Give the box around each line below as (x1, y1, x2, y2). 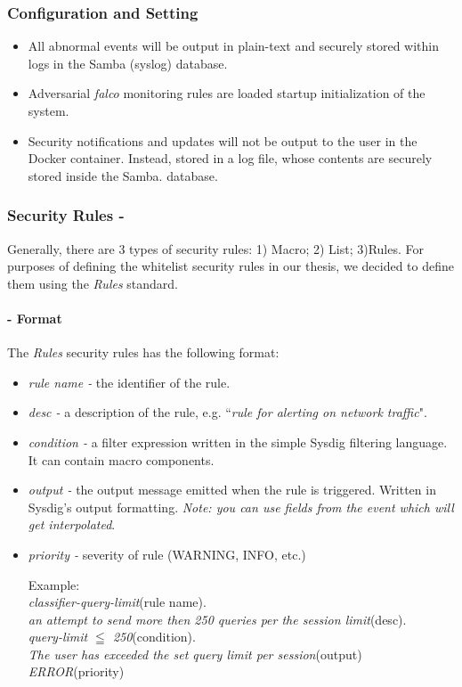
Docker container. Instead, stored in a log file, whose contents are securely (28, 149, 433, 168)
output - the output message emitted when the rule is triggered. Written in (28, 480, 436, 499)
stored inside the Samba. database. (28, 166, 218, 184)
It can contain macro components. (28, 450, 215, 469)
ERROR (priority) (28, 662, 125, 681)
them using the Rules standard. (7, 274, 178, 292)
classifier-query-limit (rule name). (28, 593, 207, 611)
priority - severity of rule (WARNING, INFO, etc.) (28, 544, 306, 563)
